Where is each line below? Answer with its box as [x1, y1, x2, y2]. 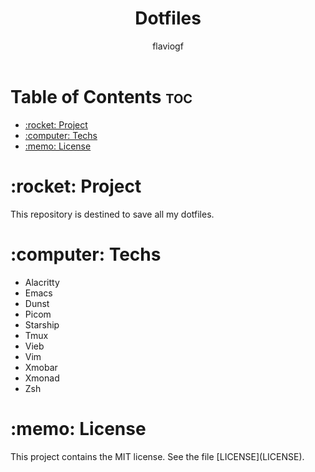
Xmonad [24, 372, 60, 384]
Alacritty [24, 276, 60, 288]
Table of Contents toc [10, 85, 193, 108]
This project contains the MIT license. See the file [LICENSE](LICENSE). [10, 450, 305, 462]
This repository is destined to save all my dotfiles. [10, 208, 215, 220]
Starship [24, 318, 60, 331]
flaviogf [152, 40, 184, 52]
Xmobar [24, 361, 58, 373]
